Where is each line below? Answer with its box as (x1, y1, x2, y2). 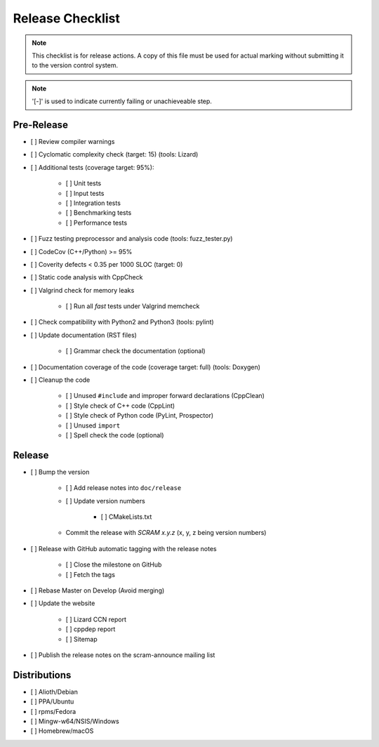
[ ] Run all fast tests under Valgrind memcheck (65, 302, 200, 310)
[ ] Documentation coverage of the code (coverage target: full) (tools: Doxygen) (30, 362, 261, 371)
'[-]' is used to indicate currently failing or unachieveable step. (32, 97, 212, 105)
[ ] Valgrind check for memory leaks (30, 286, 135, 294)
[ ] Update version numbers (65, 496, 145, 505)
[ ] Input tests (65, 189, 105, 197)
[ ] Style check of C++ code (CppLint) (65, 401, 175, 410)
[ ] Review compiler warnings (30, 138, 115, 146)
